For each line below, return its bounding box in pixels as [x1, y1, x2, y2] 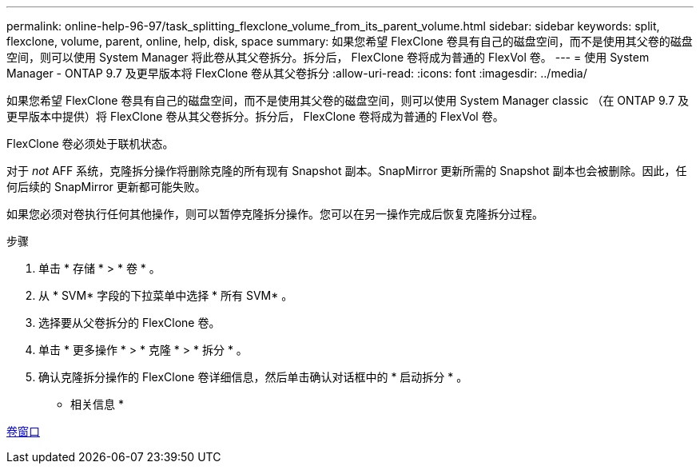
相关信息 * [70, 397, 124, 411]
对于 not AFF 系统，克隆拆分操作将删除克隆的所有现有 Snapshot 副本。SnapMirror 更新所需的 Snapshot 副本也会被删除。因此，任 [6, 164, 687, 177]
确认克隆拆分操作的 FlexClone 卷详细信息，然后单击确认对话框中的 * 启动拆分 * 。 [38, 370, 468, 384]
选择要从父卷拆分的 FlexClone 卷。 [38, 316, 221, 329]
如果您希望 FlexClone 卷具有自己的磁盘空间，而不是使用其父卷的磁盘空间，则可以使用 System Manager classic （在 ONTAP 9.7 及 [6, 94, 689, 107]
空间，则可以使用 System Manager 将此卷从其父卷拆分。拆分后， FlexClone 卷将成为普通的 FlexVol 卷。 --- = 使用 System [6, 50, 650, 64]
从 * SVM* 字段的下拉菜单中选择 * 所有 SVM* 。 [38, 289, 293, 302]
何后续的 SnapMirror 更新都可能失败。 [6, 180, 206, 193]
